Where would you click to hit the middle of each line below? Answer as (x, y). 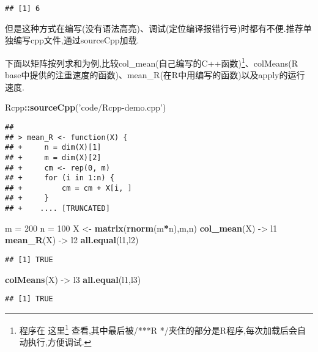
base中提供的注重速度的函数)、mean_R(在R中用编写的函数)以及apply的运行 (155, 75)
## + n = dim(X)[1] (53, 148)
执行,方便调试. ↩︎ (60, 342)
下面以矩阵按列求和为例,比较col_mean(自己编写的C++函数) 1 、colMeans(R (152, 62)
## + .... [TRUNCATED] (57, 209)
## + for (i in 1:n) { (60, 178)
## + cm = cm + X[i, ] (68, 188)
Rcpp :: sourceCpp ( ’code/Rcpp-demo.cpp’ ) (86, 107)
